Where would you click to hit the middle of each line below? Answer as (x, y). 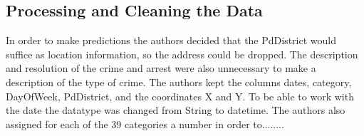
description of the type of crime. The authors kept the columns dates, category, (179, 82)
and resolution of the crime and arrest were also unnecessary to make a (161, 68)
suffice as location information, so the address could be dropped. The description (182, 54)
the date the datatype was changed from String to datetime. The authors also (176, 110)
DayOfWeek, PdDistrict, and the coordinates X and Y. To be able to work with (180, 96)
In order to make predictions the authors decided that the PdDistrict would (171, 40)
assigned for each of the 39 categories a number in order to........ (145, 124)
